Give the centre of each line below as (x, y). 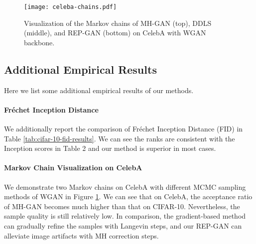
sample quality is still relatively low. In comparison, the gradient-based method (125, 216)
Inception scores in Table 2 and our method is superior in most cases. (110, 148)
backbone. (39, 42)
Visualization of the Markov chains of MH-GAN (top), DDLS (118, 23)
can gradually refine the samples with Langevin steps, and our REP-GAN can (123, 225)
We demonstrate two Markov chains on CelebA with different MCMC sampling (125, 186)
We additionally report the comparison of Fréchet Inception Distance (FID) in (124, 129)
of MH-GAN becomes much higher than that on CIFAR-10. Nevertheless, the (122, 206)
